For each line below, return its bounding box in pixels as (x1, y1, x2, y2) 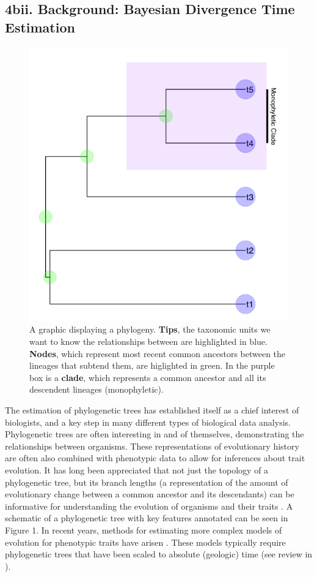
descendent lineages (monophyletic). (29, 383, 164, 396)
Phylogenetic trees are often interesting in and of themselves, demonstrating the (5, 428, 304, 440)
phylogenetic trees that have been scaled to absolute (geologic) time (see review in (5, 548, 313, 560)
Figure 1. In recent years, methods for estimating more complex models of (5, 523, 282, 536)
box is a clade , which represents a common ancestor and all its (29, 371, 266, 383)
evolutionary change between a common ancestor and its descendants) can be (5, 488, 294, 500)
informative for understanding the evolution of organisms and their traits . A (5, 499, 293, 512)
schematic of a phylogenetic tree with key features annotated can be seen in (5, 511, 288, 524)
